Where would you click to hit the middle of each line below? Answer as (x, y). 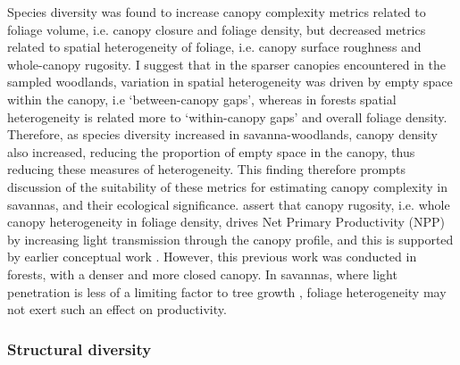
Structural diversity (79, 348)
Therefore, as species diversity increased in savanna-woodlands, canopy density (222, 134)
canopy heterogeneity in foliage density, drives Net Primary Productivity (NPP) (226, 222)
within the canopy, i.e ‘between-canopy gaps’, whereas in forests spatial (202, 99)
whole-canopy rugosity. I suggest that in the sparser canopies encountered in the (226, 64)
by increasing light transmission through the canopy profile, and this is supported (230, 239)
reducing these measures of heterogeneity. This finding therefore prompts (206, 169)
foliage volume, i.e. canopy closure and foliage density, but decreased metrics (217, 29)
